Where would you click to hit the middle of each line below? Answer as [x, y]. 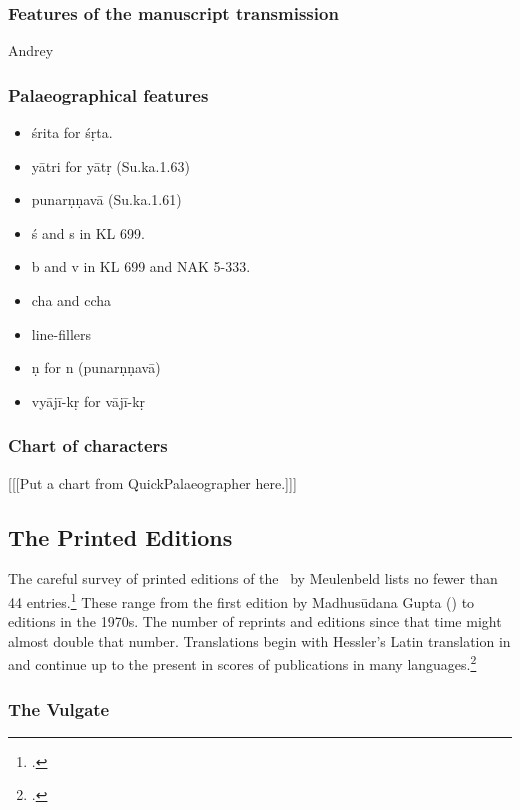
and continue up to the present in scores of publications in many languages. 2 [242, 663]
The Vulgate [59, 708]
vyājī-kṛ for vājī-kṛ [88, 400]
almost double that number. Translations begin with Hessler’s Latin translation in [259, 640]
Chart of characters [88, 445]
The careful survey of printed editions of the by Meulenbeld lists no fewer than [253, 578]
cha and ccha [71, 300]
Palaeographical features [108, 94]
